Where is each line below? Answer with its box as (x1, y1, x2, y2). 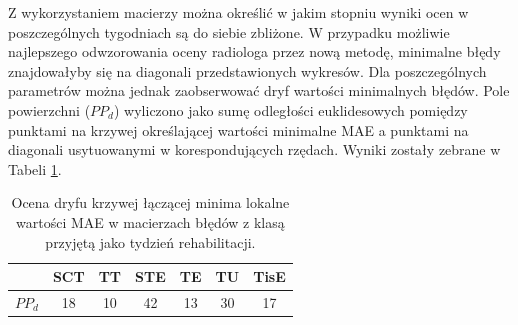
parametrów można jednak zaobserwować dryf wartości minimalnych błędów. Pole (8, 80, 510, 101)
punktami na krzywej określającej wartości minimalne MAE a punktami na (8, 119, 469, 140)
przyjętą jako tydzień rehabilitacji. (45, 231, 256, 252)
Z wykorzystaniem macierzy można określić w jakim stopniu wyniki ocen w (8, 2, 469, 22)
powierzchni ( (8, 99, 91, 120)
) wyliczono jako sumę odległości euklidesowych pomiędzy (114, 99, 468, 120)
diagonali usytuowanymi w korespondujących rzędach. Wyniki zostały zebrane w (8, 139, 501, 160)
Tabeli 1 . (8, 158, 62, 179)
